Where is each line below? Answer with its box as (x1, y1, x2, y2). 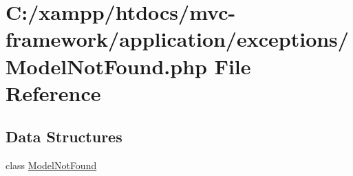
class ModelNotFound (6, 158, 97, 173)
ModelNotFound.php (6, 52, 207, 80)
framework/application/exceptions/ (6, 25, 349, 53)
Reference (6, 78, 101, 107)
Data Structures (6, 126, 122, 147)
